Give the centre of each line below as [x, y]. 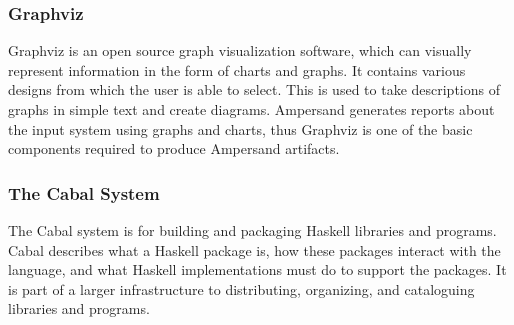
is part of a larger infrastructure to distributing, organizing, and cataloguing [241, 288]
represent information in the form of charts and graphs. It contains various [237, 69]
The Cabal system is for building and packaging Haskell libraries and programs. [252, 230]
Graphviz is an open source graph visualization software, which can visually [240, 50]
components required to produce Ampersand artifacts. [174, 148]
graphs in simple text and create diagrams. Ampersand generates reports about [251, 109]
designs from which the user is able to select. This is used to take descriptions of [254, 89]
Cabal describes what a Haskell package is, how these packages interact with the [254, 249]
